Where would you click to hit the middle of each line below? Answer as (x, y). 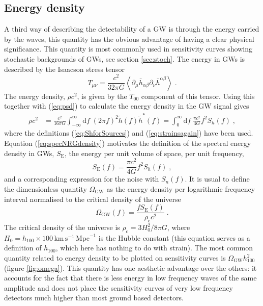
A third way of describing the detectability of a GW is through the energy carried (132, 29)
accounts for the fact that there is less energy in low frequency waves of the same (130, 278)
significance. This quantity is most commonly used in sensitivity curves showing (128, 49)
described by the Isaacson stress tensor (65, 69)
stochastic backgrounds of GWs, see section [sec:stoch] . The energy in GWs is (125, 58)
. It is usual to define (217, 179)
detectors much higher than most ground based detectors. (94, 298)
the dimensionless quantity (46, 188)
